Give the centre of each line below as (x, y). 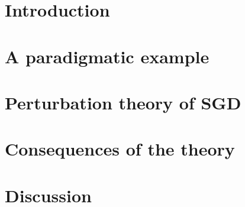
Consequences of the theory (120, 149)
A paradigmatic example (107, 56)
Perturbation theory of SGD (123, 102)
